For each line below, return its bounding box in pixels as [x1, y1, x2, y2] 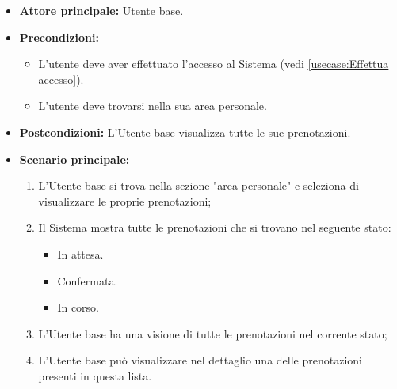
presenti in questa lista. [38, 367, 152, 383]
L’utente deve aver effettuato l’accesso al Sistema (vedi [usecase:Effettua [38, 55, 389, 72]
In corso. [57, 299, 100, 315]
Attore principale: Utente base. [19, 2, 184, 18]
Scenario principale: [19, 150, 130, 167]
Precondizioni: [19, 28, 99, 45]
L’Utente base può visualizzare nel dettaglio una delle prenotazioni [38, 352, 362, 368]
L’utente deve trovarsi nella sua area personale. [38, 97, 267, 114]
